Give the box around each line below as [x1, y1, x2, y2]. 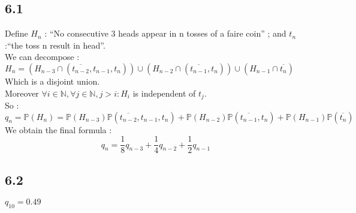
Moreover [5, 86, 39, 99]
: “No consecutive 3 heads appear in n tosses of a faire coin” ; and [44, 27, 286, 40]
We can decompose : [5, 50, 80, 63]
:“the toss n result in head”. [5, 38, 105, 51]
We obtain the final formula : [5, 123, 112, 136]
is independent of [132, 86, 196, 99]
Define [5, 27, 28, 40]
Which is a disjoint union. [5, 74, 100, 87]
